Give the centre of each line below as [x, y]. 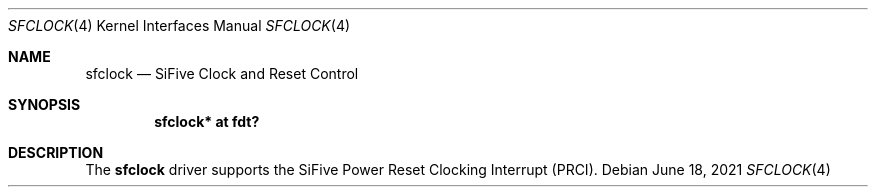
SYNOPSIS [44, 104]
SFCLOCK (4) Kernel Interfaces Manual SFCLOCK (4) [179, 25]
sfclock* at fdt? [207, 121]
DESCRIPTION [56, 152]
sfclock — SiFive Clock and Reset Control [222, 73]
